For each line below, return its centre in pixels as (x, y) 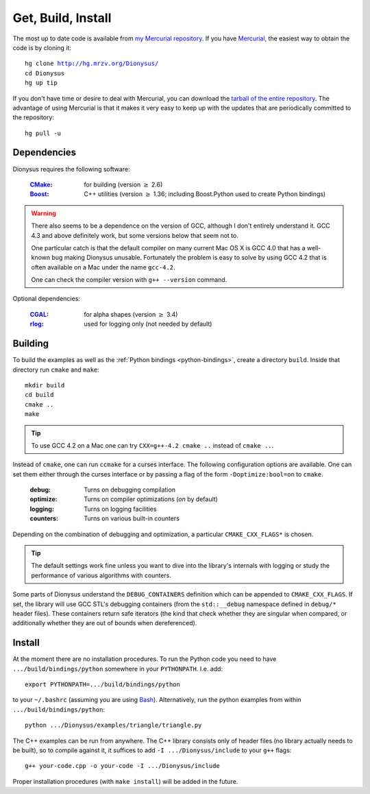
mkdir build (45, 385)
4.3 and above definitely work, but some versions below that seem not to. (135, 235)
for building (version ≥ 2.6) (123, 184)
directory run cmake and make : (56, 370)
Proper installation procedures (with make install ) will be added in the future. (125, 781)
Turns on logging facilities (120, 509)
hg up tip (41, 83)
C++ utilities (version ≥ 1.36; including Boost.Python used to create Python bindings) (205, 194)
